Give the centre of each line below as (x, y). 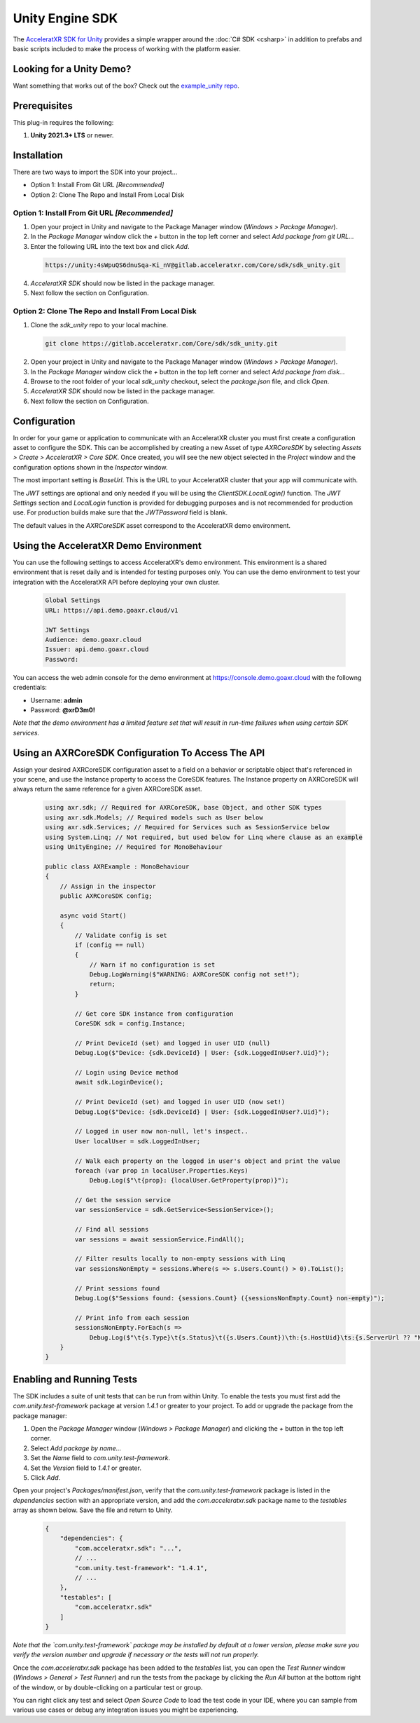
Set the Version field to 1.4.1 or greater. (86, 1468)
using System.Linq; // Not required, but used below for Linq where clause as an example (204, 837)
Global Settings (73, 600)
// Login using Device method (126, 1072)
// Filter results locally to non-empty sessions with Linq (180, 1259)
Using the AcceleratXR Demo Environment (107, 546)
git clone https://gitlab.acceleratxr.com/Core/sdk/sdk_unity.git (161, 344)
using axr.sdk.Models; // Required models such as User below (154, 817)
